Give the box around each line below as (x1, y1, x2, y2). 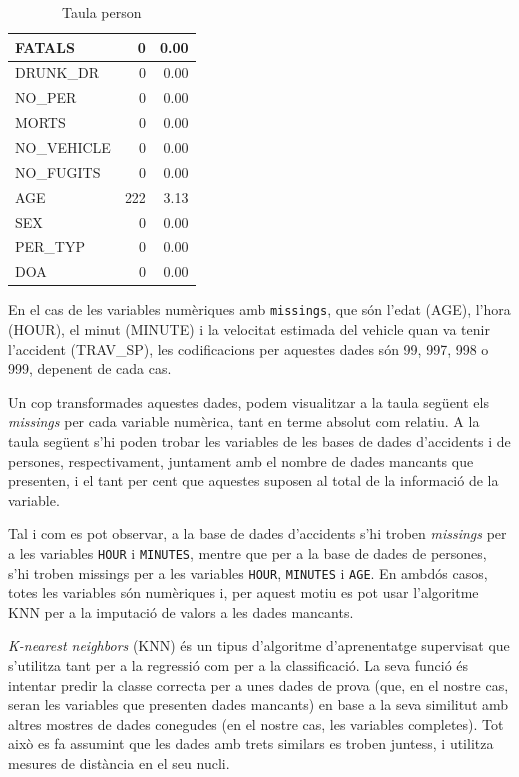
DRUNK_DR (15, 62, 99, 83)
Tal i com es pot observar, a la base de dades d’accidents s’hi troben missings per (8, 523, 507, 544)
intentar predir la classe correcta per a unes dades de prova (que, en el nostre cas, (8, 674, 509, 695)
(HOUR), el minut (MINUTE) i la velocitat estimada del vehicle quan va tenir (8, 318, 490, 339)
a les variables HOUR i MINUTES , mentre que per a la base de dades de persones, (8, 542, 487, 563)
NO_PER (15, 87, 77, 108)
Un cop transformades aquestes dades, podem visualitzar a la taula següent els (8, 391, 489, 412)
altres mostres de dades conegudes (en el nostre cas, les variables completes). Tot (8, 713, 504, 734)
